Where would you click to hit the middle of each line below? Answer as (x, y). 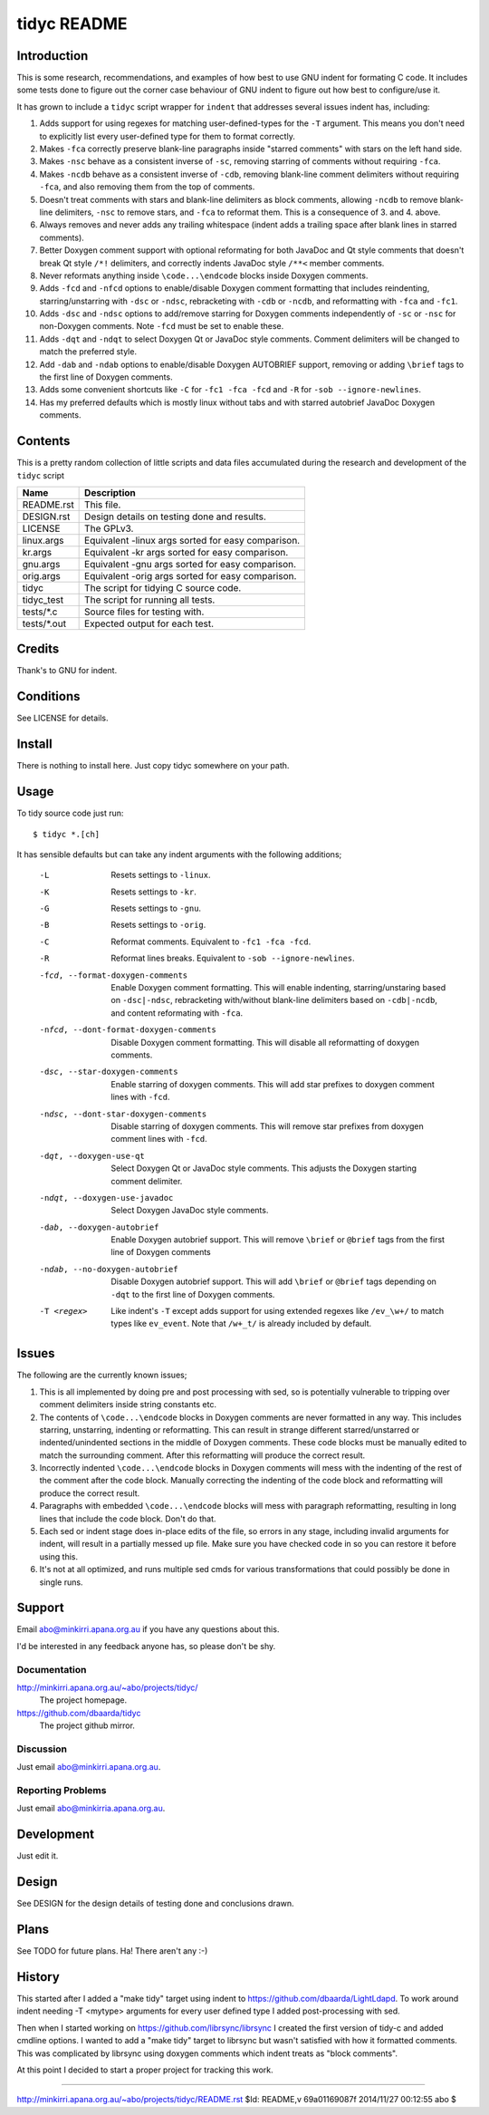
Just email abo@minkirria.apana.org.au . (91, 1809)
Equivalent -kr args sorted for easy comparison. (187, 552)
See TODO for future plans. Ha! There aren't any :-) (112, 1951)
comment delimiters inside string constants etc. (128, 1405)
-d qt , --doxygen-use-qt (92, 1156)
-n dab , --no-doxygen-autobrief (109, 1269)
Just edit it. (38, 1856)
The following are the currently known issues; (102, 1375)
